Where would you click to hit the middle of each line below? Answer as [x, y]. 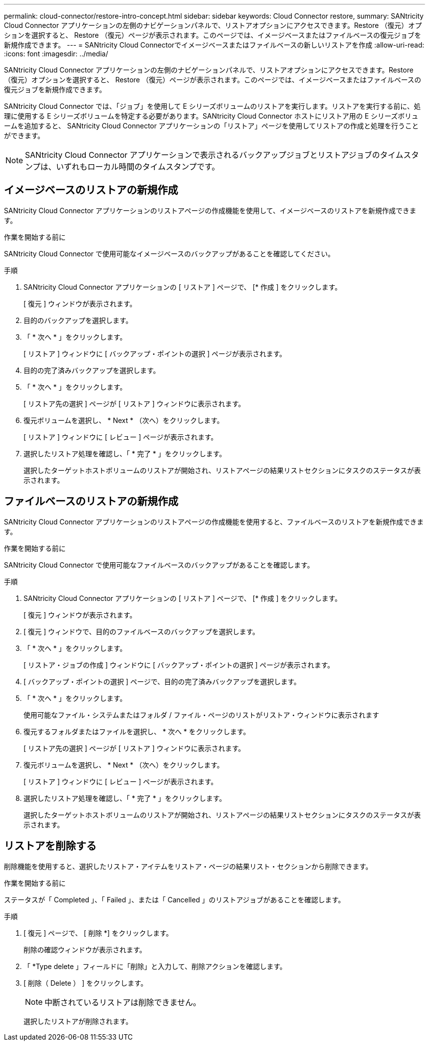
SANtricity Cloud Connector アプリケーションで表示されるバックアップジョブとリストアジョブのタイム [214, 155]
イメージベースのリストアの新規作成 [91, 190]
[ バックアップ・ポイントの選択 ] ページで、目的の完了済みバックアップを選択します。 [162, 681]
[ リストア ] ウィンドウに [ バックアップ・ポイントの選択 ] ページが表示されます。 [155, 353]
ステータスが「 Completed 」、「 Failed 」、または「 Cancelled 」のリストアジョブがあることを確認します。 [175, 899]
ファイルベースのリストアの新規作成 [91, 501]
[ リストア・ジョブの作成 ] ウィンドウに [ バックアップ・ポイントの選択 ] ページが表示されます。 [179, 665]
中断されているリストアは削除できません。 [123, 1002]
